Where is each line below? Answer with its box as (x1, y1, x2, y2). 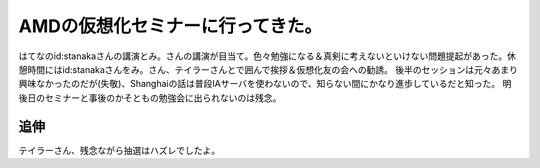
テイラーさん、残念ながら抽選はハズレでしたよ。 (18, 144, 220, 156)
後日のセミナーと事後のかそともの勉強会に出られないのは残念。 (18, 91, 282, 104)
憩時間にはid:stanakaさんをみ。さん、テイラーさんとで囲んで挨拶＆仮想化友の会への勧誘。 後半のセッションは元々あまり (18, 63, 519, 75)
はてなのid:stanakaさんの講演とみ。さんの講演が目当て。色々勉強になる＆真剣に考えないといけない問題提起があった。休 (18, 50, 517, 62)
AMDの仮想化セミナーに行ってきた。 (18, 15, 322, 37)
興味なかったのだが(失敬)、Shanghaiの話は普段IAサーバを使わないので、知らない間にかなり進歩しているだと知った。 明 (18, 78, 512, 90)
